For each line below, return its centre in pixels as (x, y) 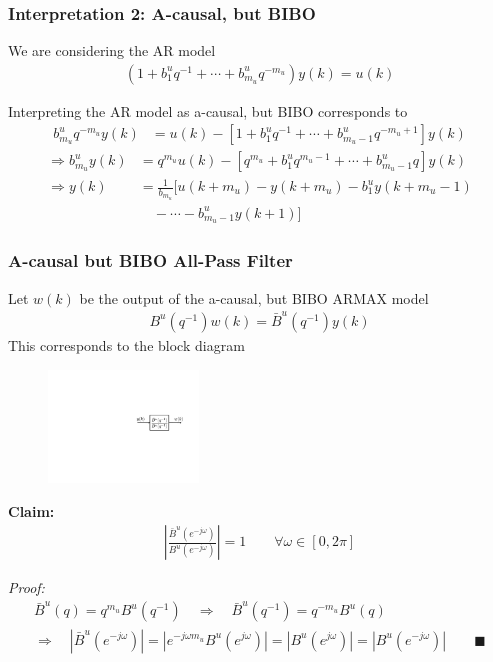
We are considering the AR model (112, 50)
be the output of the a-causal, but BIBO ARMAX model (254, 297)
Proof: (26, 587)
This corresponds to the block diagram (126, 344)
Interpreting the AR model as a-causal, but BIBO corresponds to (208, 110)
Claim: (31, 510)
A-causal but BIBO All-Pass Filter (150, 260)
